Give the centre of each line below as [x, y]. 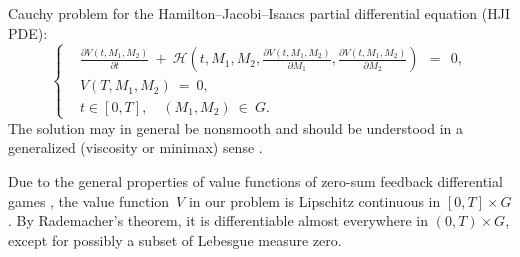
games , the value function [89, 200]
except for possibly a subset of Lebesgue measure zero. [175, 239]
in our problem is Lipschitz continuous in [314, 200]
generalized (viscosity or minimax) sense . [135, 147]
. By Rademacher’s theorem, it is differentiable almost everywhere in [218, 220]
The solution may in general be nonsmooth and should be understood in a [236, 127]
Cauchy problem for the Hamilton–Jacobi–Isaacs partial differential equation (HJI [259, 13]
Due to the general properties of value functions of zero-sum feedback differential [255, 180]
